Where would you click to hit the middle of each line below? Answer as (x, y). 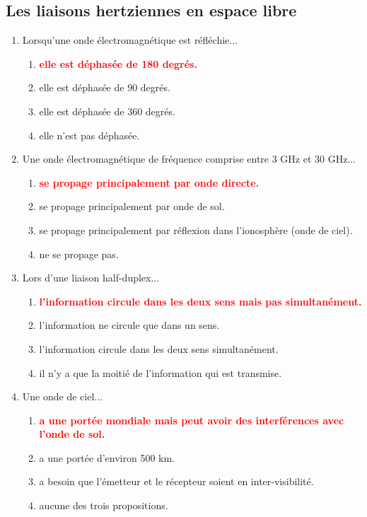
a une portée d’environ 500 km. (107, 457)
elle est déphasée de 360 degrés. (107, 111)
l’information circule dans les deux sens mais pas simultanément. (200, 301)
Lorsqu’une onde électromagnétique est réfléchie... (130, 40)
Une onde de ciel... (62, 396)
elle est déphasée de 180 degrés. (118, 63)
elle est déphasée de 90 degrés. (105, 87)
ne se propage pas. (79, 254)
